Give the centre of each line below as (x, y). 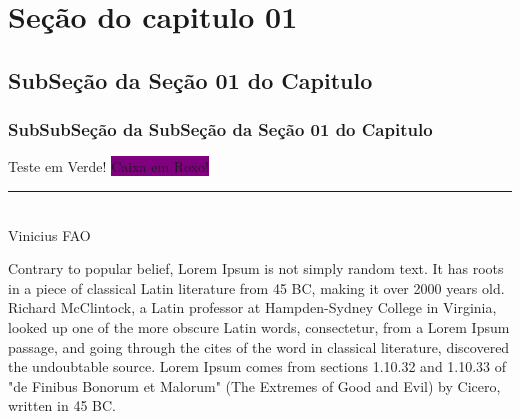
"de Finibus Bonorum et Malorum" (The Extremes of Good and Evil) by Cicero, (254, 385)
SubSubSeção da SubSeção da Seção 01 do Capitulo (220, 129)
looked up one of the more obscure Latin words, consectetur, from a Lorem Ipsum (259, 326)
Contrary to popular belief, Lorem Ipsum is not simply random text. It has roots (256, 268)
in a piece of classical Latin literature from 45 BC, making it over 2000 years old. (256, 287)
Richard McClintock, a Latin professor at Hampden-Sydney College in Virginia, (252, 307)
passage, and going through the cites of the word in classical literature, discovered (259, 346)
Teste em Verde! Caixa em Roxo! (108, 166)
